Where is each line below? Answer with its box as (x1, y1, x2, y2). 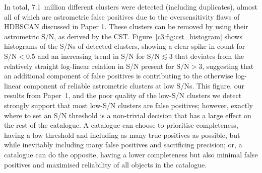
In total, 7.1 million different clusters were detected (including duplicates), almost (4, 2, 257, 12)
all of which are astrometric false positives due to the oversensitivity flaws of (4, 11, 240, 22)
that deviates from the (175, 50, 244, 61)
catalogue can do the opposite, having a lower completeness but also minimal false (4, 149, 258, 159)
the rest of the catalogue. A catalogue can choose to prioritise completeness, (4, 120, 238, 130)
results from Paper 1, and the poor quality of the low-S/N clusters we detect (4, 90, 242, 101)
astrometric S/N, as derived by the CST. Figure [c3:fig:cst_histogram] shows (4, 31, 242, 41)
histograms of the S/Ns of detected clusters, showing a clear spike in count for (4, 41, 245, 51)
